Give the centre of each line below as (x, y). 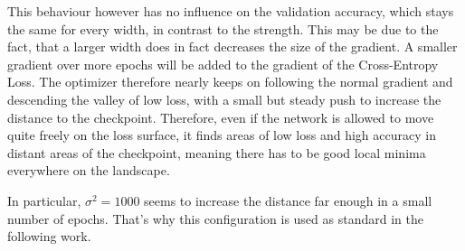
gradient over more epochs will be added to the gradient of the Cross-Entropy (223, 64)
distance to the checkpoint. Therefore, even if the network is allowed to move (221, 117)
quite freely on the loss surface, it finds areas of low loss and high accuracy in (222, 135)
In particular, (44, 200)
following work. (49, 236)
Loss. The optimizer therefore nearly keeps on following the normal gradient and (230, 82)
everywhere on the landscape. (89, 170)
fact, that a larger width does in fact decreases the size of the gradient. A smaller (232, 46)
